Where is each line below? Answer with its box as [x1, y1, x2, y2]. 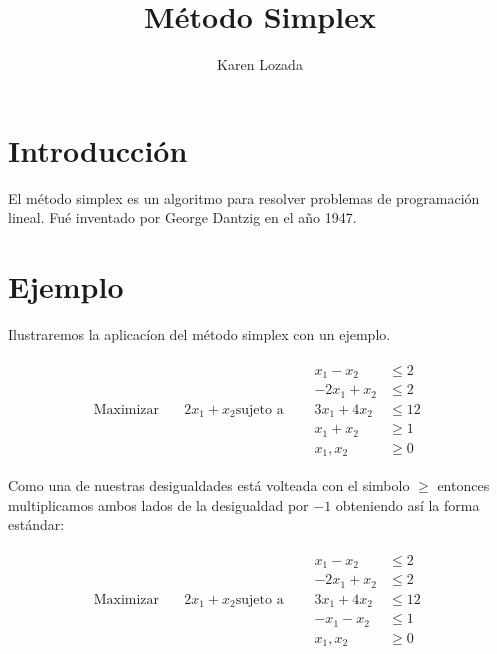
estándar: [8, 514, 65, 535]
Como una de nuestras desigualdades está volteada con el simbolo [8, 475, 410, 496]
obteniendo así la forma [335, 494, 480, 515]
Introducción [8, 129, 188, 170]
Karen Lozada [217, 54, 303, 75]
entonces [437, 475, 490, 496]
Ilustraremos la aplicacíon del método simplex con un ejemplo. [8, 323, 391, 344]
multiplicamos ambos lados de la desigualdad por [8, 494, 309, 515]
